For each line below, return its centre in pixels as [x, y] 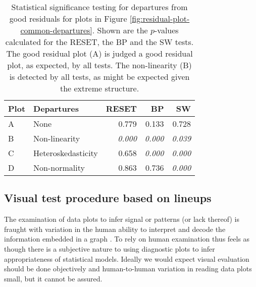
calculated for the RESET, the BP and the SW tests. [99, 42]
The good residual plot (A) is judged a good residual [99, 53]
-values [167, 30]
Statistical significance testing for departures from [99, 7]
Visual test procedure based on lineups [108, 198]
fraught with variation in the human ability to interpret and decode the [115, 229]
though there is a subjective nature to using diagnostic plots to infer [110, 248]
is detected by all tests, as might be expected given [99, 77]
